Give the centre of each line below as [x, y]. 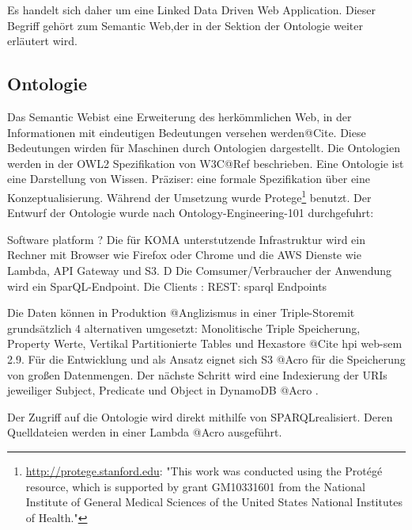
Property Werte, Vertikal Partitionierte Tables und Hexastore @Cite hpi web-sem [205, 343]
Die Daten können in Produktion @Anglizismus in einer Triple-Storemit [181, 313]
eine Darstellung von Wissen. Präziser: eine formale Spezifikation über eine [189, 179]
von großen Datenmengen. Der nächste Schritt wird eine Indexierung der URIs [197, 374]
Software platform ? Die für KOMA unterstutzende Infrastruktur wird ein [186, 239]
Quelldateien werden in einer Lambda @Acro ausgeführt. [145, 432]
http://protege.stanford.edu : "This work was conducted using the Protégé [204, 470]
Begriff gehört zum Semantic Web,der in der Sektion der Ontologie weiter [185, 25]
